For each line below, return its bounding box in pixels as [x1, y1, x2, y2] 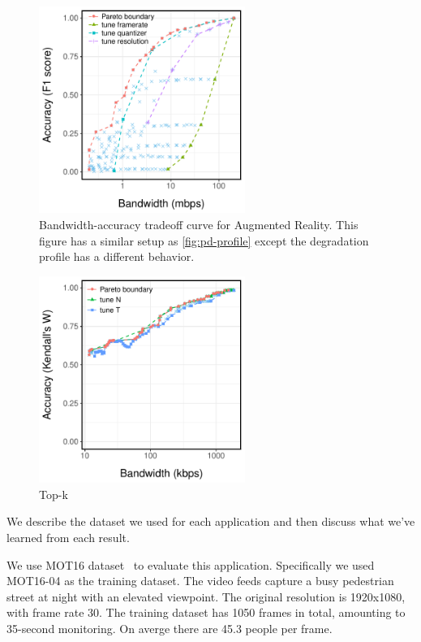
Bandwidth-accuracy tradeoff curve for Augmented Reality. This [39, 215, 359, 232]
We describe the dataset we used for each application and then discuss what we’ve [6, 513, 415, 530]
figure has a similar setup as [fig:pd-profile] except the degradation [39, 232, 369, 249]
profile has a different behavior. [39, 248, 195, 265]
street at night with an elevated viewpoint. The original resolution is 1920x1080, [6, 588, 406, 605]
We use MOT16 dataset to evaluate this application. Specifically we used [6, 556, 375, 573]
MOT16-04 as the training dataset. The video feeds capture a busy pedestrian [6, 572, 394, 589]
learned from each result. [6, 528, 130, 545]
